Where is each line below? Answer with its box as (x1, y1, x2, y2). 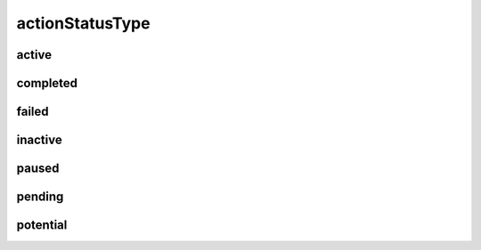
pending (16, 190, 64, 205)
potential (16, 218, 68, 233)
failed (16, 104, 49, 119)
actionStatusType (16, 13, 151, 33)
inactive (16, 133, 62, 148)
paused (16, 161, 60, 176)
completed (16, 76, 78, 91)
